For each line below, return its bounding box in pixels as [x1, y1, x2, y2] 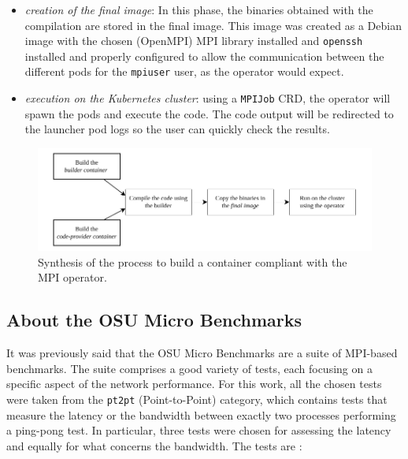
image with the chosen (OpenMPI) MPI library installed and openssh [24, 32, 363, 49]
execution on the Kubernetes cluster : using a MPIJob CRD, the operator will [24, 90, 391, 106]
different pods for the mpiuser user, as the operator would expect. [24, 63, 344, 80]
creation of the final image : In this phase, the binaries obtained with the [24, 2, 373, 17]
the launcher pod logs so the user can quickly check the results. [24, 121, 330, 137]
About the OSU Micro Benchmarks [6, 308, 302, 332]
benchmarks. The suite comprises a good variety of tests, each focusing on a [6, 360, 373, 376]
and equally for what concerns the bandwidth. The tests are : [6, 437, 302, 453]
